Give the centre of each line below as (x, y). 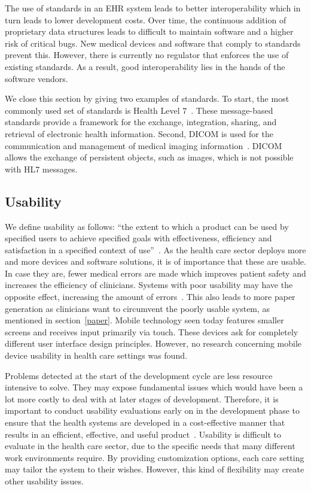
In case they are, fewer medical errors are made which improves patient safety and (155, 273)
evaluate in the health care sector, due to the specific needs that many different (150, 446)
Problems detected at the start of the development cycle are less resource (139, 375)
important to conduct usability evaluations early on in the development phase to (153, 410)
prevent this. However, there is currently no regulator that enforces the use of (147, 55)
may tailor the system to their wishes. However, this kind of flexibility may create (155, 469)
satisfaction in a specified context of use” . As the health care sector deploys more (155, 249)
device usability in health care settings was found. (96, 355)
